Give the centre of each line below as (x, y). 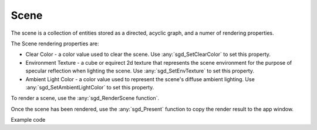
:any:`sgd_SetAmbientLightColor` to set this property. (90, 87)
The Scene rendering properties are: (55, 44)
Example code (28, 120)
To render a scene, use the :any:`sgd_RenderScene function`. (85, 98)
